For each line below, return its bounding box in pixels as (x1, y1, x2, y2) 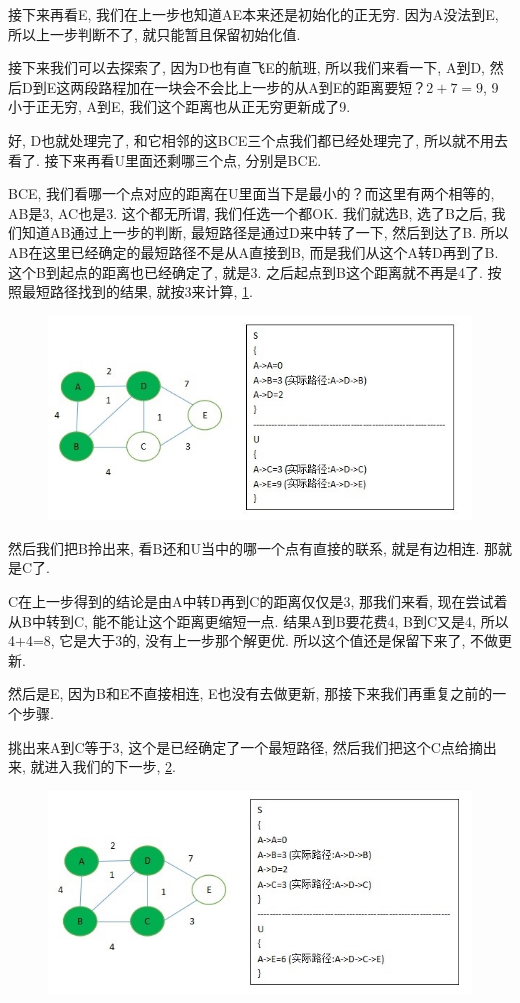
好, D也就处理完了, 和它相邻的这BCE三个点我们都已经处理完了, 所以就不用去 (8, 129, 508, 150)
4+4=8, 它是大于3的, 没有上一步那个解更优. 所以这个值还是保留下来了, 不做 (8, 630, 498, 651)
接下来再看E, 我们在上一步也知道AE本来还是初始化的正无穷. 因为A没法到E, (8, 4, 499, 24)
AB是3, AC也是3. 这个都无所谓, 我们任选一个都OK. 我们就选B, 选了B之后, (8, 202, 487, 223)
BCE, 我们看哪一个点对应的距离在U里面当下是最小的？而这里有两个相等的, (8, 183, 495, 204)
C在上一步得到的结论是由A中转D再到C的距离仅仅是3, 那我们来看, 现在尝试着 (8, 591, 508, 612)
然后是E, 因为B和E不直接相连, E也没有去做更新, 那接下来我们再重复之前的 (8, 683, 493, 704)
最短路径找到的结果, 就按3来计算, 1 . (21, 281, 254, 302)
